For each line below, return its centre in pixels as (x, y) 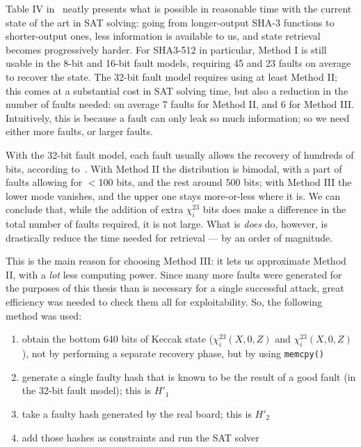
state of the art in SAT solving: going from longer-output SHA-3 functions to (170, 22)
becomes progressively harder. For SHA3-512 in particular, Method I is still (166, 49)
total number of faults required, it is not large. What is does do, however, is (167, 224)
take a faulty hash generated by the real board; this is (137, 413)
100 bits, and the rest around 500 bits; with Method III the (225, 182)
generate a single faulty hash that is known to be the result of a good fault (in (189, 376)
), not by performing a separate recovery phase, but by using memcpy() (173, 353)
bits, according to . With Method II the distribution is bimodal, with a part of (174, 168)
